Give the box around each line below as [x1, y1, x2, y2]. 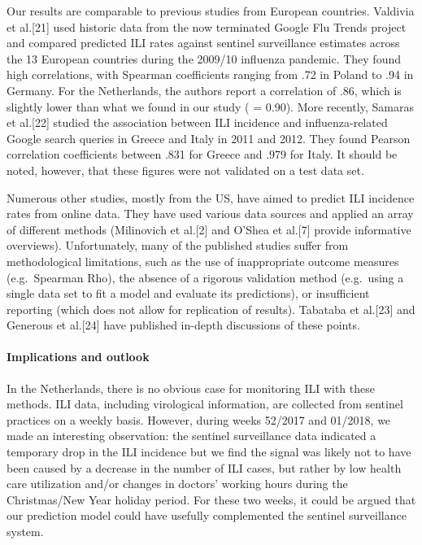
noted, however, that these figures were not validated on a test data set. [7, 161, 364, 178]
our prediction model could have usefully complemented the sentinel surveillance [7, 507, 407, 524]
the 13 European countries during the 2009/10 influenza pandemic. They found [7, 50, 401, 67]
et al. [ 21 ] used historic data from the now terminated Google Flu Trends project [7, 18, 407, 35]
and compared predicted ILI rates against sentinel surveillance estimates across [7, 34, 400, 51]
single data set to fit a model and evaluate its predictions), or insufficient [7, 285, 370, 302]
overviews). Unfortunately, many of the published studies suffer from [7, 237, 349, 254]
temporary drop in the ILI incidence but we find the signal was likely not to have [7, 443, 411, 460]
